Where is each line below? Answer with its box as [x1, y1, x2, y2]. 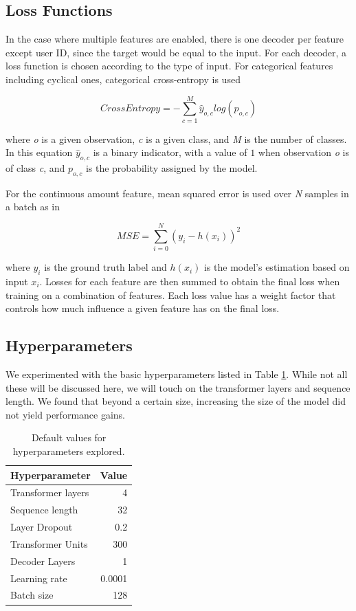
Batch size [10, 588, 54, 602]
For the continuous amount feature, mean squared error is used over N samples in [5, 186, 349, 200]
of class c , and [5, 161, 65, 175]
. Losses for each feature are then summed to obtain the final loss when [39, 274, 340, 288]
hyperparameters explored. [12, 443, 125, 458]
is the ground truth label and [44, 260, 167, 274]
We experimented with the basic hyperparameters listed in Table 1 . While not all [5, 366, 348, 381]
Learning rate [10, 570, 67, 585]
